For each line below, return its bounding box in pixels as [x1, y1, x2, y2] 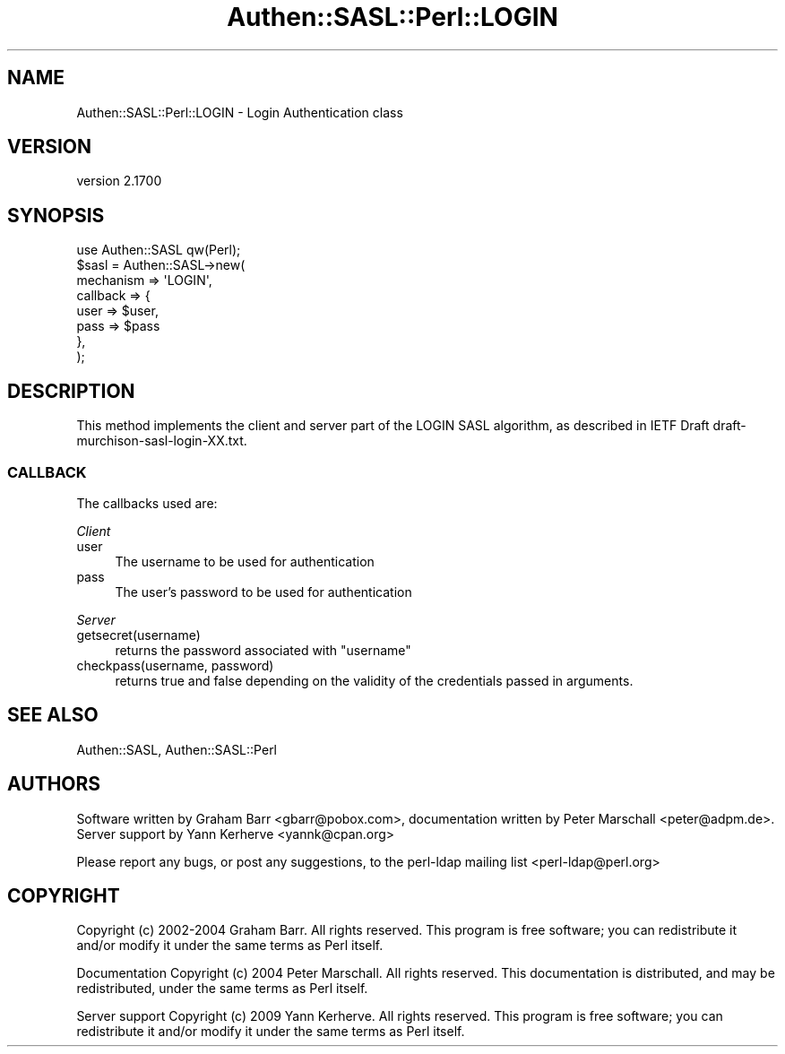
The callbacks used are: [76, 495, 218, 511]
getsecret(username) [76, 626, 201, 643]
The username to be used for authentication [115, 553, 375, 569]
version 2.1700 [76, 173, 162, 189]
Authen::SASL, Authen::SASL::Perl [76, 741, 278, 757]
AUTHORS [7, 773, 101, 796]
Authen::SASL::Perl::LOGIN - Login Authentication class [76, 104, 403, 120]
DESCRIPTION [7, 379, 135, 402]
